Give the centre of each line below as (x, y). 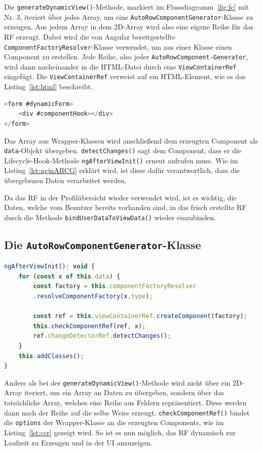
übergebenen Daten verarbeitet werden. (65, 180)
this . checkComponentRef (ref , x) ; (89, 326)
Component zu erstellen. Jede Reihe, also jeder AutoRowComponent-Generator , (126, 57)
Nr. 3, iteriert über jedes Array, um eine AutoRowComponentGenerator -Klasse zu (128, 16)
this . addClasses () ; (51, 356)
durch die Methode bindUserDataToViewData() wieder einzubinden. (110, 217)
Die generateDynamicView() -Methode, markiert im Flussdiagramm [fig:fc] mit (127, 7)
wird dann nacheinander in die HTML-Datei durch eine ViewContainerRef (120, 66)
